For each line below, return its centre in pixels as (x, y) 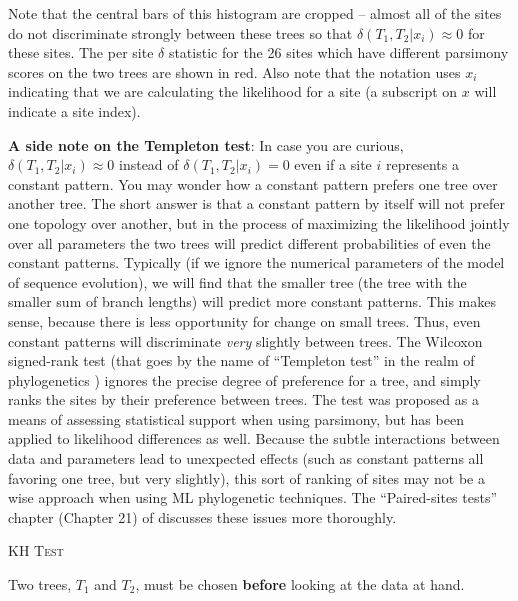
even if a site (333, 164)
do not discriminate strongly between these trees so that (180, 32)
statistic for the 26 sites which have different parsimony (338, 52)
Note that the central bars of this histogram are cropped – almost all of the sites (255, 13)
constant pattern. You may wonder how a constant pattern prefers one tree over (253, 183)
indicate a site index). (74, 110)
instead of (149, 164)
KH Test (36, 550)
